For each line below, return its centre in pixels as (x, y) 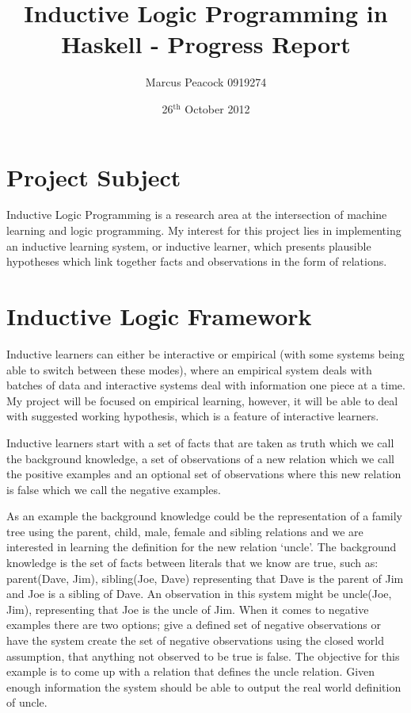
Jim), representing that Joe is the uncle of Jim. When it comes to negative (188, 609)
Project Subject (94, 176)
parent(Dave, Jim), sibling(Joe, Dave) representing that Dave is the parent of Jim (205, 578)
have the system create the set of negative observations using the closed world (195, 640)
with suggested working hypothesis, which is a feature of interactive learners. (193, 416)
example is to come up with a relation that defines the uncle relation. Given (191, 671)
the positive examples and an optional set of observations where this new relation (204, 474)
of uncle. (27, 702)
